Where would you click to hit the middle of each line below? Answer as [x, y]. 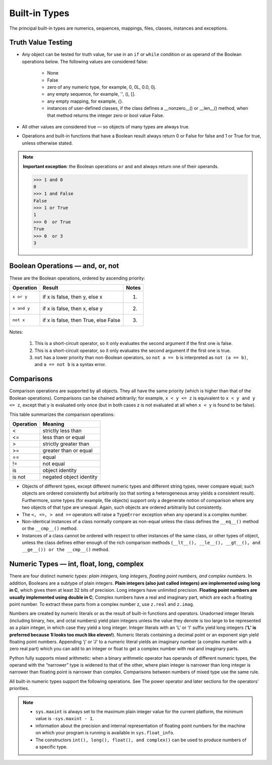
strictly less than [62, 431]
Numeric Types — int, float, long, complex [77, 564]
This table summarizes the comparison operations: [62, 414]
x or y [20, 297]
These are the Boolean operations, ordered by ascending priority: [77, 278]
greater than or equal [67, 450]
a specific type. [52, 747]
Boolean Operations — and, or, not [64, 266]
